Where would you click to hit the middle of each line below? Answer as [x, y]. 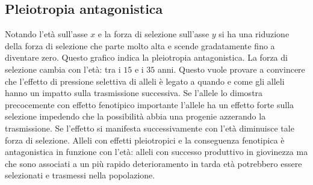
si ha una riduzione [254, 34]
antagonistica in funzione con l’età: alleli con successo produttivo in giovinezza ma [156, 152]
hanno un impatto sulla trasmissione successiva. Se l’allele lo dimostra [134, 93]
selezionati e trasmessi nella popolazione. [80, 175]
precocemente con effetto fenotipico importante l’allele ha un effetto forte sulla [150, 104]
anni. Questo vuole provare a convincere [231, 69]
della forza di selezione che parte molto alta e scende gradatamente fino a [140, 45]
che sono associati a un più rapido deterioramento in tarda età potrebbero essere [153, 163]
